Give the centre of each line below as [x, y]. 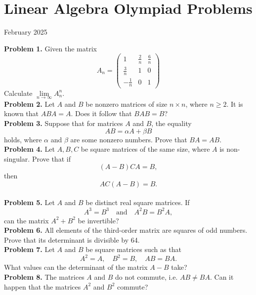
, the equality [171, 123]
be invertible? [98, 220]
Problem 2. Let [29, 104]
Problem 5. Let [29, 202]
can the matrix [26, 220]
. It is [235, 104]
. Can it [222, 277]
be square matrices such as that [133, 249]
